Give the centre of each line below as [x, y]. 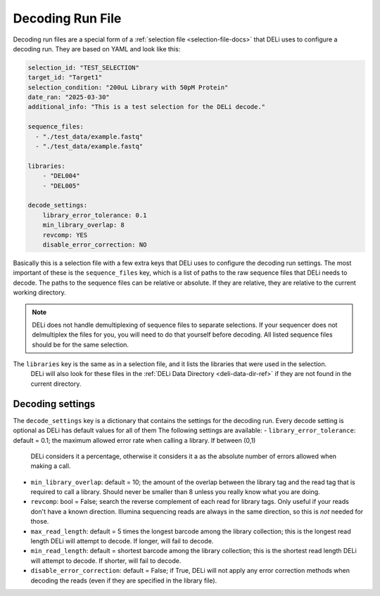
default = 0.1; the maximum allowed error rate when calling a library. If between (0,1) [134, 440]
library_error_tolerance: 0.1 [95, 215]
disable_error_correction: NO [95, 245]
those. [40, 521]
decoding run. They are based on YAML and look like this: [97, 48]
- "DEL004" [61, 176]
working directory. [39, 292]
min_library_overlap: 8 [83, 225]
